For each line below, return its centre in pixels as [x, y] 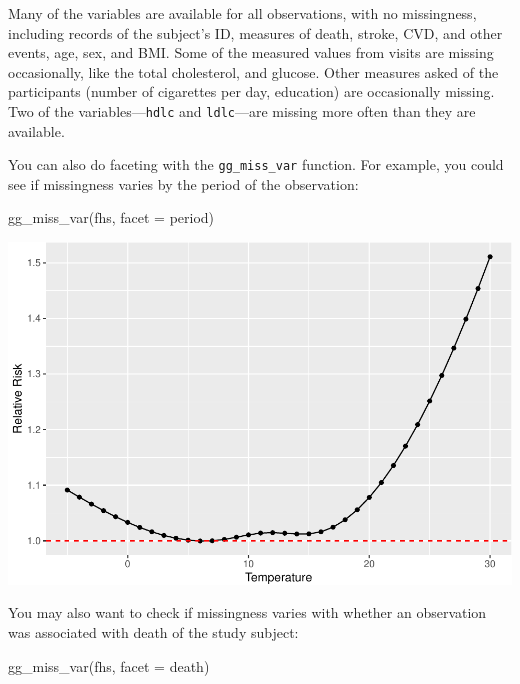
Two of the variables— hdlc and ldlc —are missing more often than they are [242, 110]
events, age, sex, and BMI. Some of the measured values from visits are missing [251, 52]
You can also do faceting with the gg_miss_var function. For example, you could [256, 164]
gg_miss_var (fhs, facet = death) [109, 665]
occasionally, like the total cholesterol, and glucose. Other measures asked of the [253, 71]
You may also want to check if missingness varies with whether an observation [247, 612]
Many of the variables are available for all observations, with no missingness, [242, 13]
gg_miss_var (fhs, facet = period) [111, 217]
